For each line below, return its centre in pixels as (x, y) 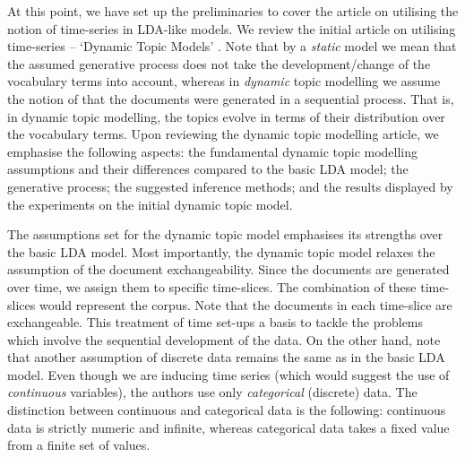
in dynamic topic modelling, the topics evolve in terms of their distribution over (226, 116)
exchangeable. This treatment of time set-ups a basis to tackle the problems (215, 322)
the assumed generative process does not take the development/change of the (219, 63)
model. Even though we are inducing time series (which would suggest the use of (228, 374)
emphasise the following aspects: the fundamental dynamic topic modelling (213, 151)
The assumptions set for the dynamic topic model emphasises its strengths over (225, 234)
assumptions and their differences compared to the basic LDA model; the (208, 169)
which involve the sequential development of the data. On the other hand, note (224, 339)
